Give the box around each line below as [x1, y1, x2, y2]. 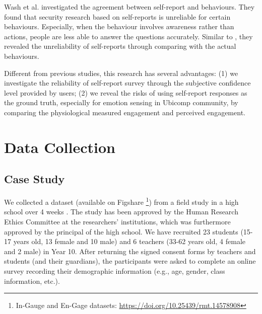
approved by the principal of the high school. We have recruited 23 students [4, 226, 238, 237]
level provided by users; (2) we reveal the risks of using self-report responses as [4, 87, 247, 98]
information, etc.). [4, 275, 60, 286]
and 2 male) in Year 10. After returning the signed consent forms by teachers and [4, 246, 256, 256]
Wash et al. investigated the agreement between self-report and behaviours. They [4, 2, 255, 12]
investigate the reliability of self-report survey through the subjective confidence [4, 77, 251, 88]
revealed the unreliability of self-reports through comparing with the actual [4, 41, 236, 51]
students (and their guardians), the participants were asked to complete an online [4, 256, 256, 266]
